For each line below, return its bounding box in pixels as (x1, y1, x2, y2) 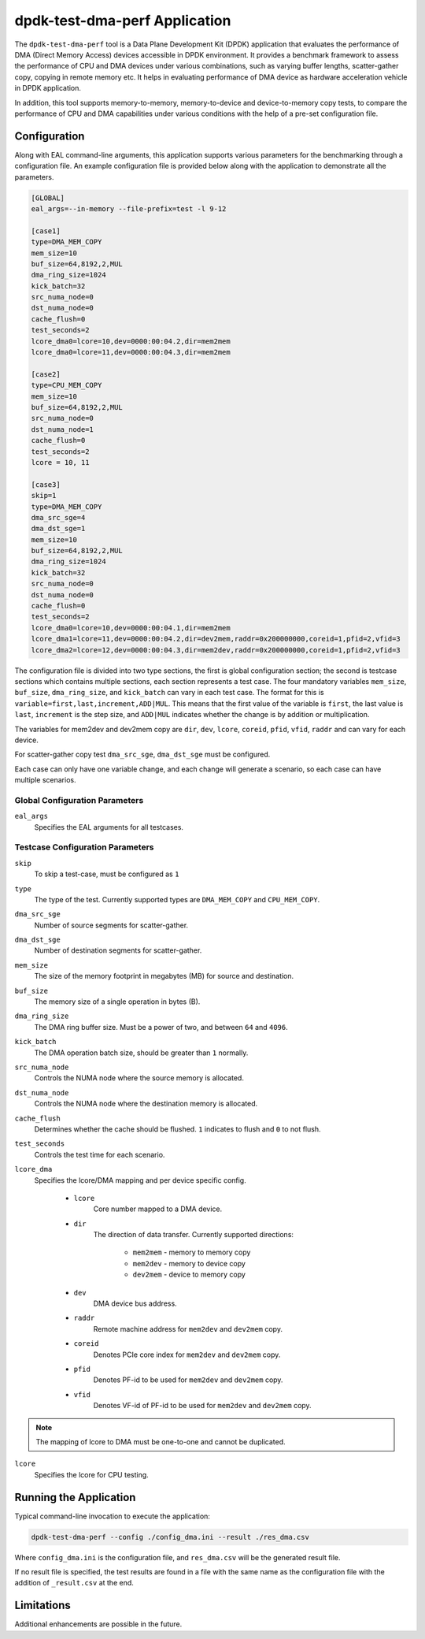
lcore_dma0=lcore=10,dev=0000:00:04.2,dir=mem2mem (31, 336, 231, 346)
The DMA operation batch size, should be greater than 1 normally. (34, 1048, 249, 1057)
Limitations (14, 1599, 71, 1612)
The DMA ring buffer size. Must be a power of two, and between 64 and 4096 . (34, 1022, 288, 1031)
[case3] (31, 480, 61, 489)
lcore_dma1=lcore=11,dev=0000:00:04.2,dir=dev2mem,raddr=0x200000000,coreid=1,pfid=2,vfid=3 (31, 634, 401, 644)
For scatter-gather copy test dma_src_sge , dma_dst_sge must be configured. (14, 749, 271, 760)
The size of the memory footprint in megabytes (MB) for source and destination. (34, 972, 294, 981)
